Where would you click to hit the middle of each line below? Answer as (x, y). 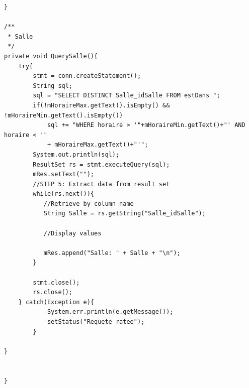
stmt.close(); (56, 282)
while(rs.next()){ (63, 194)
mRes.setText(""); (63, 174)
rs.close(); (53, 292)
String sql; (53, 86)
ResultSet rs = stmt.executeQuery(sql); (101, 164)
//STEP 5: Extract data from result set (101, 184)
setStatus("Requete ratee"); (96, 322)
